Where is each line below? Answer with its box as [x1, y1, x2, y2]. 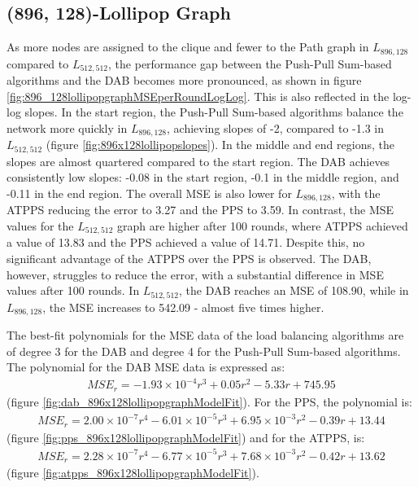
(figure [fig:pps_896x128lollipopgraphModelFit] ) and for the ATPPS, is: [7, 428, 365, 445]
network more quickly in [7, 119, 128, 136]
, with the [331, 184, 381, 201]
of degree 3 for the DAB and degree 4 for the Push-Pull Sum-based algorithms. [7, 342, 401, 359]
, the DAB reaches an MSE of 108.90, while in [178, 282, 409, 299]
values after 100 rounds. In [7, 282, 140, 299]
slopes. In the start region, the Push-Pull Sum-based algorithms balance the [24, 103, 403, 121]
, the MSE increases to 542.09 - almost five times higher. [42, 298, 324, 315]
